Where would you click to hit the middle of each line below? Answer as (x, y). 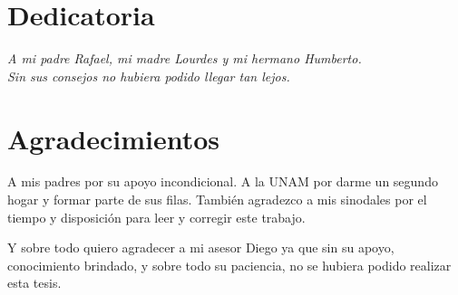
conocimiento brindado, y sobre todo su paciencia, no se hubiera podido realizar (229, 265)
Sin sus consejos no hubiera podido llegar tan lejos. (149, 76)
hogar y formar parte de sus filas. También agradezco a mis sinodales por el (217, 200)
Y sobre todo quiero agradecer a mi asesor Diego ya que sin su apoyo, (201, 247)
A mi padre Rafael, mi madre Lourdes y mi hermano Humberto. (185, 58)
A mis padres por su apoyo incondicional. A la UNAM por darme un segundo (223, 181)
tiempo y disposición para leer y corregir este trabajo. (156, 217)
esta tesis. (34, 283)
